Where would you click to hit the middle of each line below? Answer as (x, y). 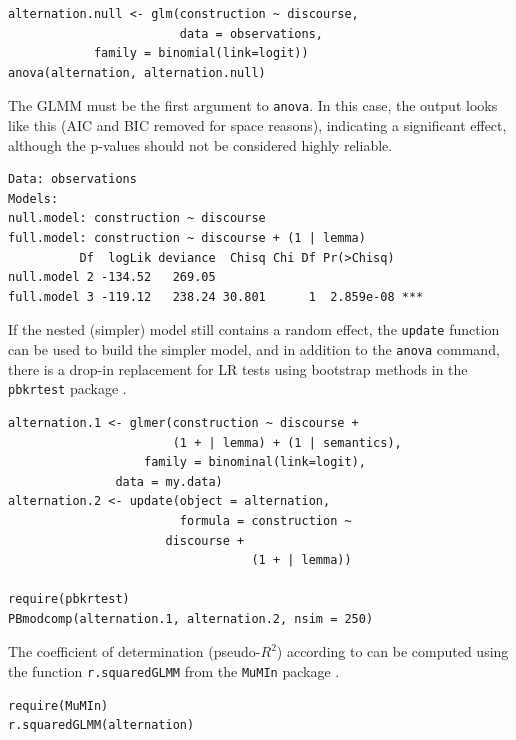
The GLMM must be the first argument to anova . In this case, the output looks (253, 105)
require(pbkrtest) (69, 599)
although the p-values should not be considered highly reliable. (200, 144)
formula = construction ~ (265, 520)
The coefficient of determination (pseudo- (134, 651)
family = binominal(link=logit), (255, 462)
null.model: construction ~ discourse (137, 218)
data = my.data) (169, 481)
